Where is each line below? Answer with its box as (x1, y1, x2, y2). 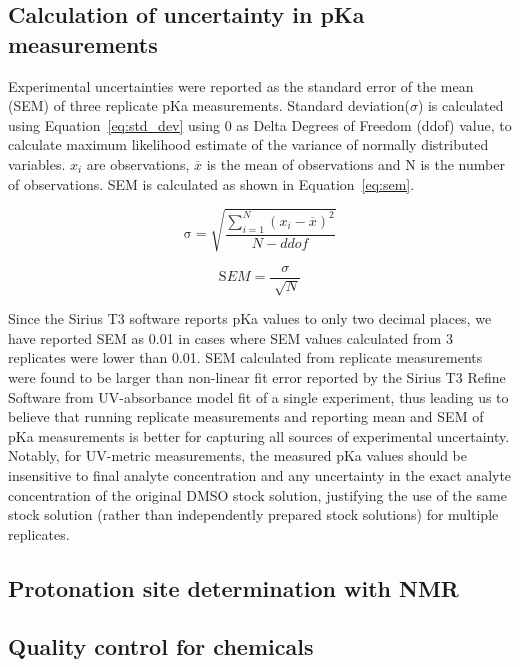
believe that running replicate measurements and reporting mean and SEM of (8, 406, 484, 427)
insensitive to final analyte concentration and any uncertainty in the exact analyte (8, 464, 512, 485)
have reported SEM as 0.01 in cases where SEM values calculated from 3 (8, 327, 453, 348)
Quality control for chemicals (8, 631, 314, 662)
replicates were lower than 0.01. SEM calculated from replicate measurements (8, 347, 483, 368)
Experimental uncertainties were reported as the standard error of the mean (8, 75, 474, 96)
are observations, (86, 153, 190, 174)
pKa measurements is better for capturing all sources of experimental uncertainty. (8, 425, 510, 446)
